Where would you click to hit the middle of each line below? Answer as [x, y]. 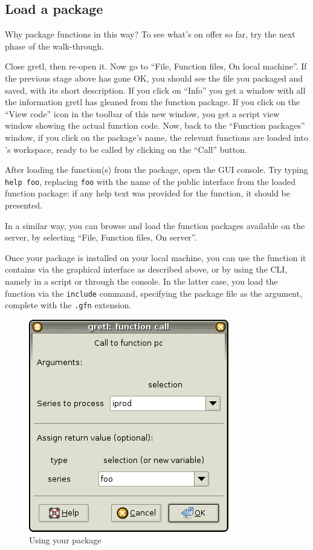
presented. [24, 205]
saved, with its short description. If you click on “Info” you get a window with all [155, 90]
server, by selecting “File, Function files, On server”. [101, 237]
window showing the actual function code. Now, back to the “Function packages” [155, 125]
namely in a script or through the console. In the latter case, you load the [141, 281]
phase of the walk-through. [54, 46]
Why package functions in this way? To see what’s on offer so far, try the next [150, 34]
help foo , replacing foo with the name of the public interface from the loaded [150, 181]
